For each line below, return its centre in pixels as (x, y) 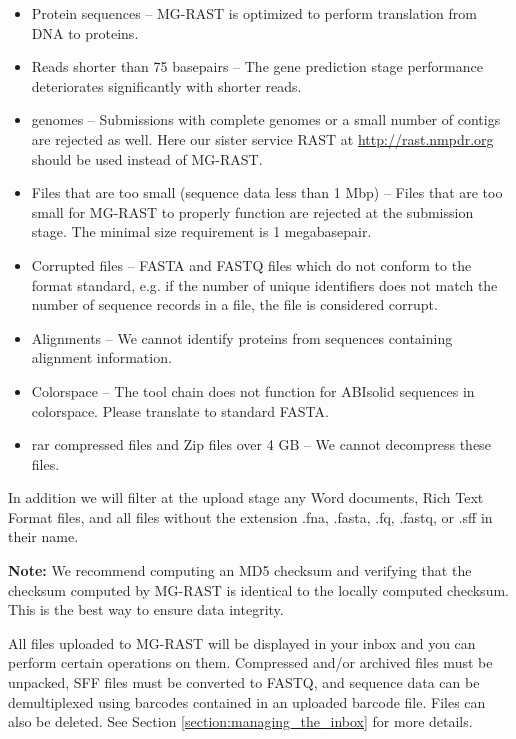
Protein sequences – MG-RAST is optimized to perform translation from (254, 13)
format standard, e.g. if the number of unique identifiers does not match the (264, 284)
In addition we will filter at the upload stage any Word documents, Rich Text (246, 497)
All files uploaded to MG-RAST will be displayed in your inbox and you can (242, 642)
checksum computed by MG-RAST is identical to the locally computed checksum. (258, 589)
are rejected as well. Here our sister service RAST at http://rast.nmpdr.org (262, 138)
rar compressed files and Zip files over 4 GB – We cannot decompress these (261, 444)
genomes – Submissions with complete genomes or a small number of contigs (266, 119)
